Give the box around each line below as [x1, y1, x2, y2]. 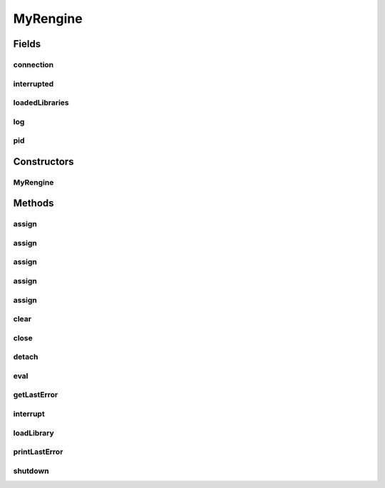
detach [13, 352, 38, 362]
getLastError [13, 390, 58, 400]
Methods [13, 197, 54, 210]
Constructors [13, 156, 74, 168]
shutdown [13, 466, 49, 476]
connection [13, 59, 54, 69]
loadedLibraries [13, 98, 69, 108]
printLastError [13, 447, 63, 457]
